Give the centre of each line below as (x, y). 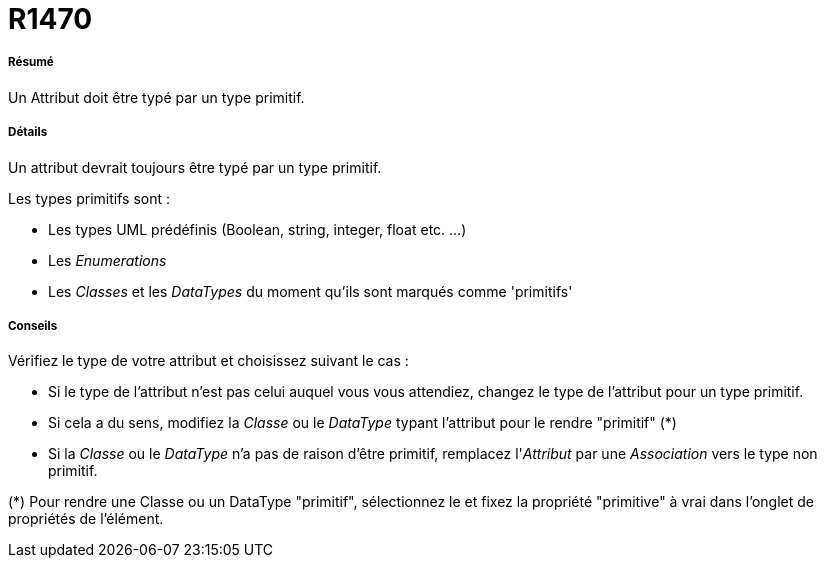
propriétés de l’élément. (86, 519)
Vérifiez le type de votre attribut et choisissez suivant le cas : (208, 361)
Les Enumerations (107, 260)
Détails (28, 132)
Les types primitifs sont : (89, 198)
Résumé (31, 62)
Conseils (33, 325)
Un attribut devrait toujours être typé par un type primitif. (195, 167)
